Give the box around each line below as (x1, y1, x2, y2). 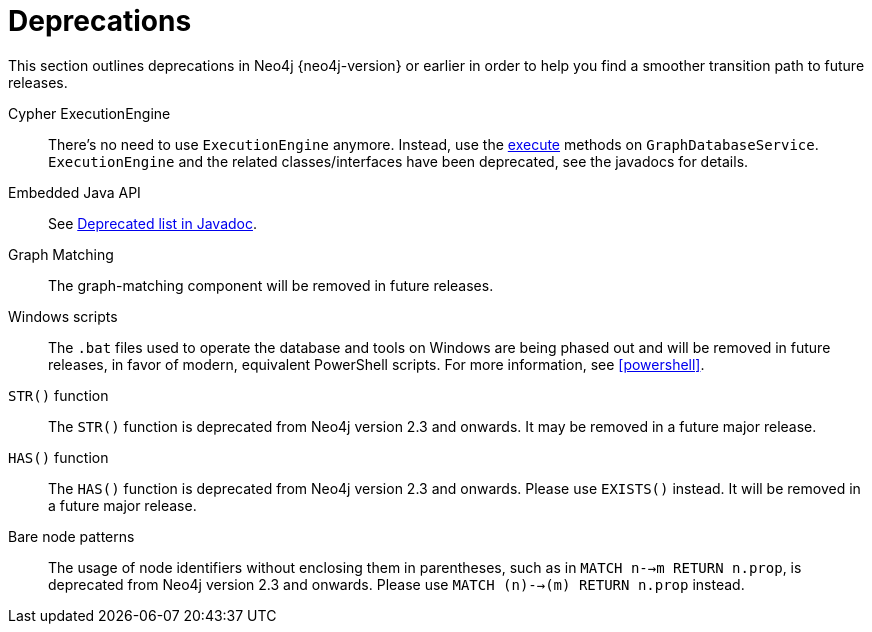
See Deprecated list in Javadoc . (48, 214, 258, 232)
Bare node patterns (8, 527, 135, 545)
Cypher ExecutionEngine (8, 104, 171, 122)
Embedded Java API (8, 183, 141, 201)
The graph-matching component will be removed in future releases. (48, 276, 494, 294)
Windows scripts (8, 307, 118, 325)
